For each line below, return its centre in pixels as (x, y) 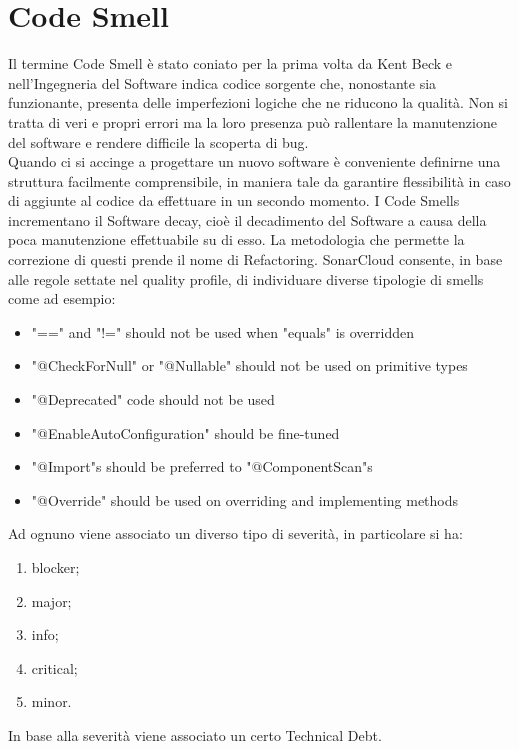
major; (51, 600)
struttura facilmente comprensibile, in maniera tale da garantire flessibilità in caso (259, 180)
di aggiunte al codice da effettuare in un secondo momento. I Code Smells (234, 200)
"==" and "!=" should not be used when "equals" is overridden (223, 331)
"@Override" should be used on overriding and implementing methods (245, 499)
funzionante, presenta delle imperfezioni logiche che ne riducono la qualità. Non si (258, 102)
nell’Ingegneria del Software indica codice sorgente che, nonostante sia (222, 82)
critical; (54, 667)
